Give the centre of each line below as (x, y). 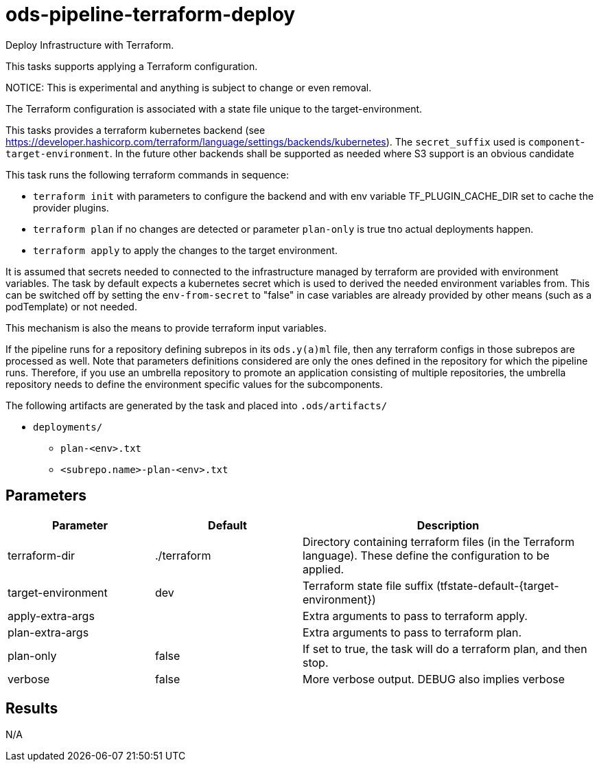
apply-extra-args (51, 616)
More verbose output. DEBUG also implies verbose (434, 679)
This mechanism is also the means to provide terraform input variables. (166, 328)
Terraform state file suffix (368, 585)
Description (448, 525)
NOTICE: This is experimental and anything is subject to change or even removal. (189, 87)
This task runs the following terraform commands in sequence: (148, 174)
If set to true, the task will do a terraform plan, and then (445, 649)
